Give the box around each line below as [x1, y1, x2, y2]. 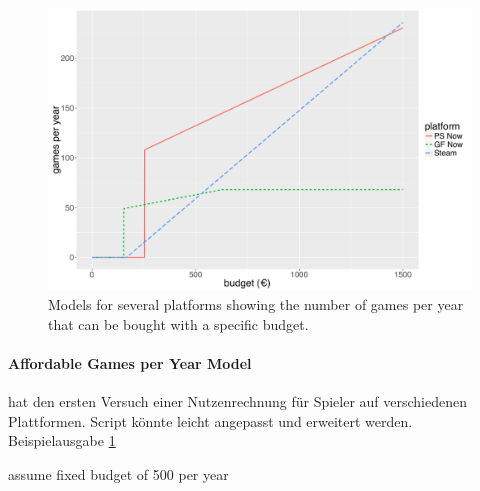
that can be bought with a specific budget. [48, 313, 309, 334]
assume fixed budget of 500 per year [8, 463, 229, 484]
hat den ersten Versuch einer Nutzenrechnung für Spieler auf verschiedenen [8, 390, 468, 411]
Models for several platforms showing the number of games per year [48, 293, 464, 314]
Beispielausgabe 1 [8, 430, 116, 451]
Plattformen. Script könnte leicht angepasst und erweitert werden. [8, 410, 413, 431]
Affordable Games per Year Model [8, 352, 252, 373]
